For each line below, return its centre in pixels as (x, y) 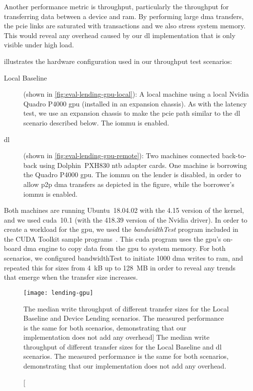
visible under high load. (39, 45)
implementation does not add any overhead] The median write (117, 337)
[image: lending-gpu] (58, 293)
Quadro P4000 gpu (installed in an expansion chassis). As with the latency (135, 103)
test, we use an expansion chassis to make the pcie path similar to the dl (132, 113)
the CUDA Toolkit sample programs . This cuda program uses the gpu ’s (113, 238)
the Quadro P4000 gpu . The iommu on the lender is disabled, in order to (132, 175)
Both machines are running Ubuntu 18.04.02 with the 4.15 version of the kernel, (124, 210)
